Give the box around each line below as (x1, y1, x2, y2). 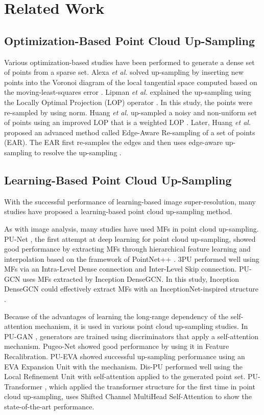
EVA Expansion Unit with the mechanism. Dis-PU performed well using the (4, 361, 243, 371)
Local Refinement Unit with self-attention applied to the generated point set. (4, 371, 246, 382)
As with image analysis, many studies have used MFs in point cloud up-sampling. (4, 223, 259, 234)
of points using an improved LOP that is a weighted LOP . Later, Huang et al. (4, 117, 251, 128)
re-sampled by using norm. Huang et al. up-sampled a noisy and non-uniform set (4, 107, 257, 117)
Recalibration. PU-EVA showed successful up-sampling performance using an (4, 351, 245, 362)
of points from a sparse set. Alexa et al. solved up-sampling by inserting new (4, 67, 244, 77)
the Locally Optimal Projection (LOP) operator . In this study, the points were (4, 96, 253, 107)
